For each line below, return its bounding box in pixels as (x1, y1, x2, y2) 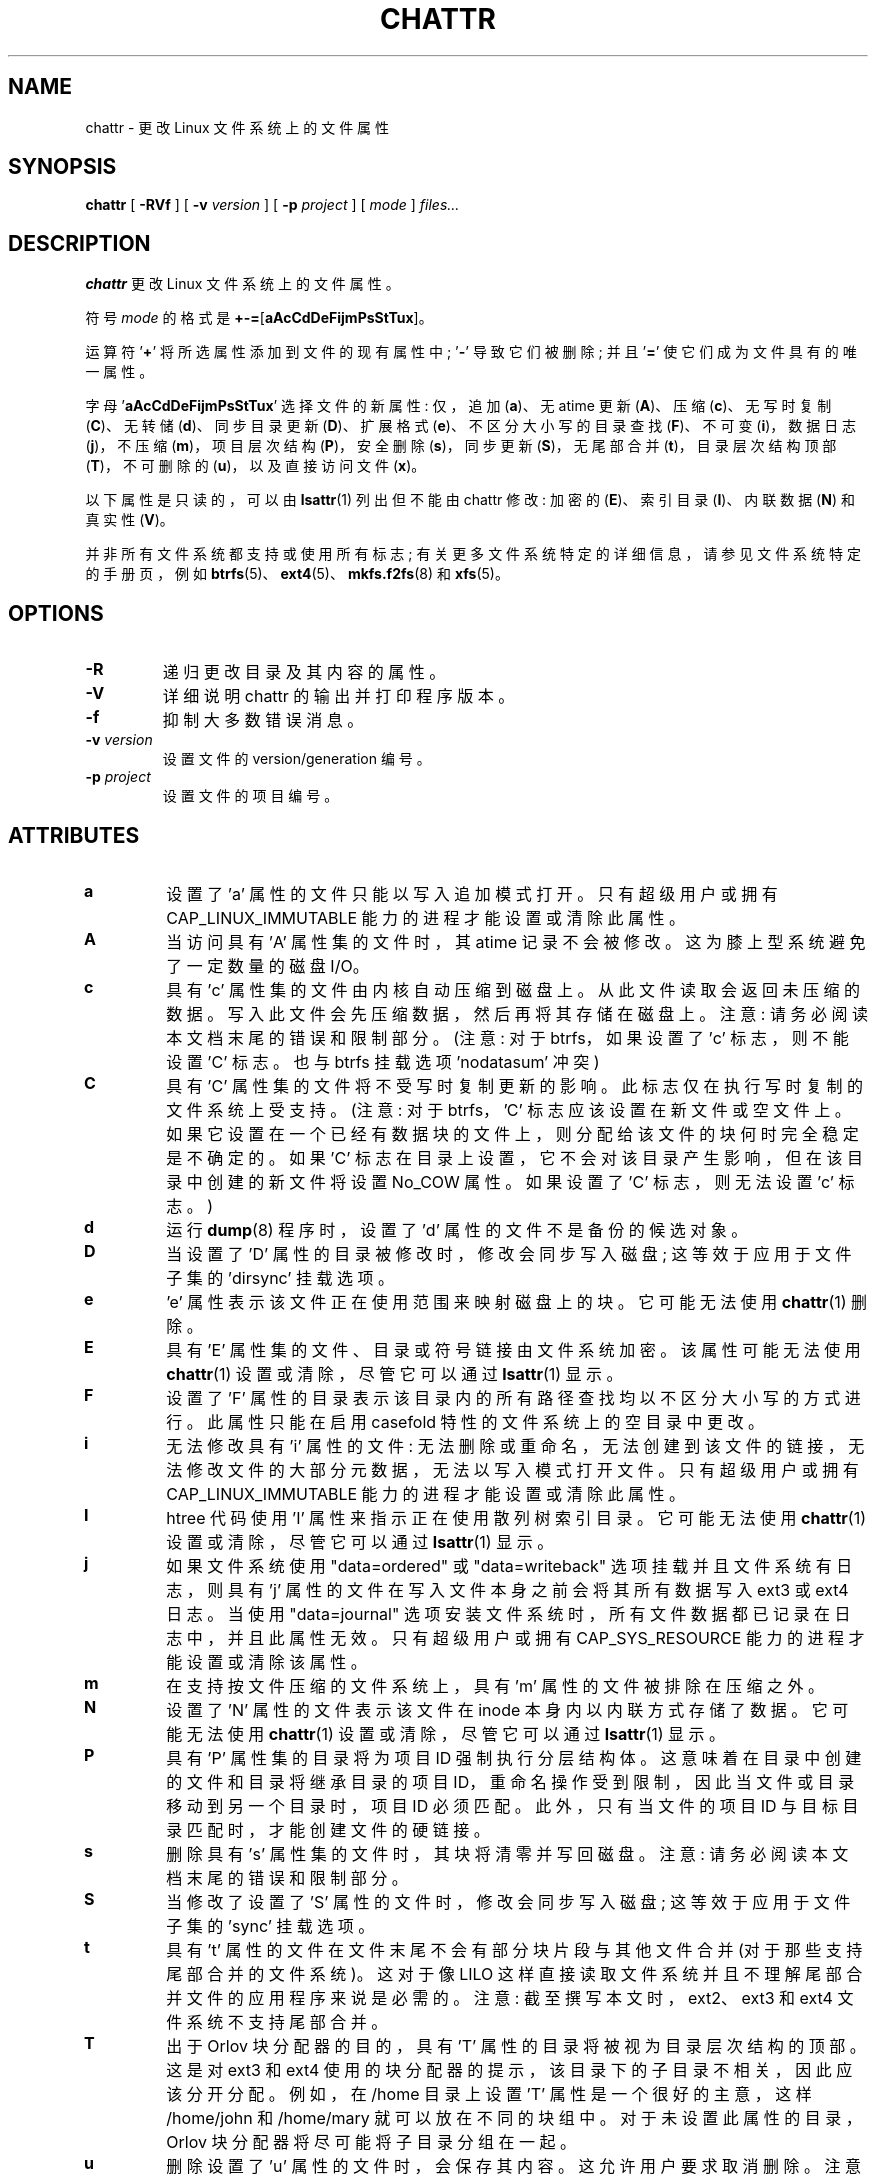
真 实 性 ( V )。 (85, 511, 174, 529)
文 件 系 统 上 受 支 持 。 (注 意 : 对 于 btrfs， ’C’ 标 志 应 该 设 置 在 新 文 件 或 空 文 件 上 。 (166, 1099, 851, 1120)
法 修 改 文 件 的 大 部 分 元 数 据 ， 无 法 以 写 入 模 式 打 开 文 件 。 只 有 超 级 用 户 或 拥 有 (166, 1459, 859, 1480)
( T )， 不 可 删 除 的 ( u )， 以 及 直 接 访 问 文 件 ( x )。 (85, 457, 426, 475)
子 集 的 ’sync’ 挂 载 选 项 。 (166, 1915, 375, 1936)
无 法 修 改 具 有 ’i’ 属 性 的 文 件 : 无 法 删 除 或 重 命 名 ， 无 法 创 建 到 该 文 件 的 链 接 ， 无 (166, 1435, 865, 1456)
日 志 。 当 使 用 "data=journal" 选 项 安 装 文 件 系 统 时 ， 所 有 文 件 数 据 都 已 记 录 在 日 (166, 1603, 851, 1624)
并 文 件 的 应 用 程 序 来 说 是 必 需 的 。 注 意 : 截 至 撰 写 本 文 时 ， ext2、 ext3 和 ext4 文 (166, 1987, 854, 2008)
